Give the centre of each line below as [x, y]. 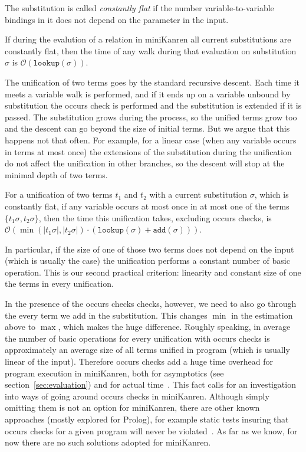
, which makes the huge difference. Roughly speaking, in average [174, 327]
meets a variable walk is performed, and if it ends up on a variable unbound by [148, 94]
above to [20, 327]
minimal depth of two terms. [56, 174]
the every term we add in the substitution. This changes [106, 315]
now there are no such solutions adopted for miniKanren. [108, 442]
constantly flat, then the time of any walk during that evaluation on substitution [151, 50]
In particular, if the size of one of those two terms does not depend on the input [149, 249]
